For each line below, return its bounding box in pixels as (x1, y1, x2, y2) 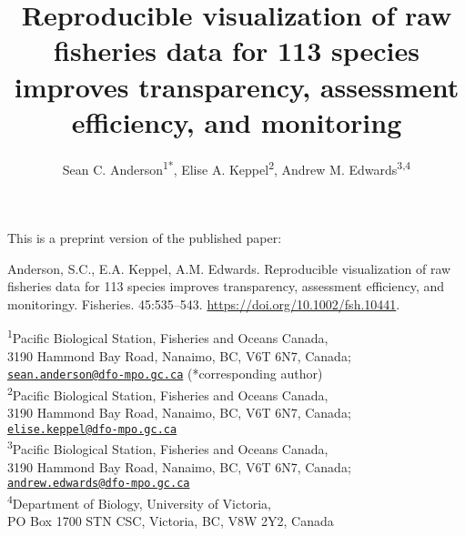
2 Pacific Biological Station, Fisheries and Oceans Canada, (7, 382, 329, 404)
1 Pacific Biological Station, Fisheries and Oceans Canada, (7, 326, 329, 347)
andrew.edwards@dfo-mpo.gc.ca (7, 477, 190, 490)
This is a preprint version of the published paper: (7, 228, 282, 247)
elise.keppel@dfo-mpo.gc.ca (7, 422, 177, 436)
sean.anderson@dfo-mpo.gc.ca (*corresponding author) (7, 364, 323, 383)
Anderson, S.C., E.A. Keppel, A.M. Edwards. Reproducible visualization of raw (7, 258, 451, 278)
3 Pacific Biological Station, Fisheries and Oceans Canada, (7, 437, 329, 458)
